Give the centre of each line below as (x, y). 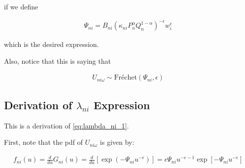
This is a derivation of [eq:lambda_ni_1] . (67, 125)
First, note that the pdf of (43, 142)
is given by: (117, 142)
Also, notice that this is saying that (57, 61)
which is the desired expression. (52, 44)
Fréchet (125, 78)
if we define (21, 6)
